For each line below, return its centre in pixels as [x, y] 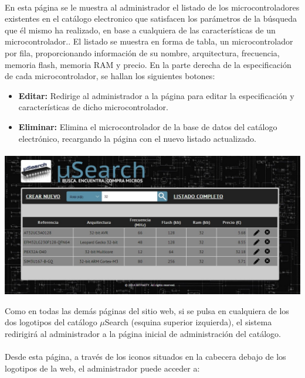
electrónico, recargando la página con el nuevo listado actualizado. [137, 138]
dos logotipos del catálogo [51, 322]
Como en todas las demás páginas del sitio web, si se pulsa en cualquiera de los [147, 310]
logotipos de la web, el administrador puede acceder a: [102, 368]
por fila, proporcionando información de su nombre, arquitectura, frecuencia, [142, 52]
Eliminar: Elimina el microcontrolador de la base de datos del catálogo [148, 126]
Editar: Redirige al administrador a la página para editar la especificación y [156, 95]
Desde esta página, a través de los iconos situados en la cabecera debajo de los [145, 356]
